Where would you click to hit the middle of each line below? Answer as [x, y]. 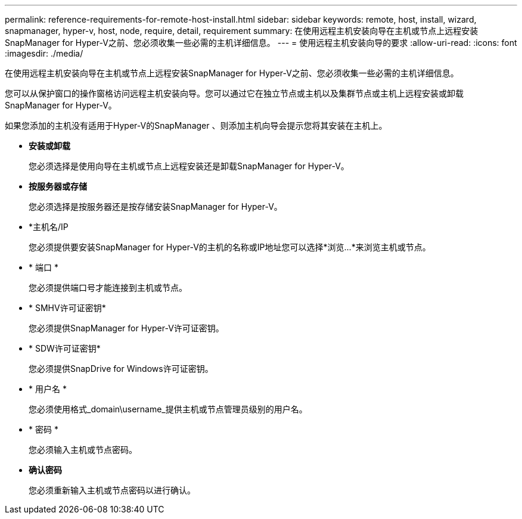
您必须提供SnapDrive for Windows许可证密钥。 [121, 369]
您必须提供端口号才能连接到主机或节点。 [108, 288]
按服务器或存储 [58, 186]
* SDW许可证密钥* [65, 348]
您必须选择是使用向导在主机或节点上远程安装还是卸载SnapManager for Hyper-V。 [189, 166]
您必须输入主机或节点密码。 [83, 450]
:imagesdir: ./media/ [44, 53]
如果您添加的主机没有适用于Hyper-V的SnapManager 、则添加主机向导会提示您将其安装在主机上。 [196, 125]
